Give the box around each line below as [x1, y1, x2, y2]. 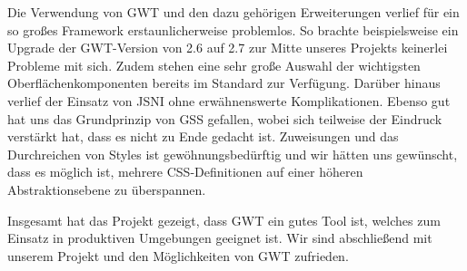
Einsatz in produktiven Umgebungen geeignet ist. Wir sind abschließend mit [7, 228, 432, 247]
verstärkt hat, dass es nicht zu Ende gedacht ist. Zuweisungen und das [7, 127, 399, 146]
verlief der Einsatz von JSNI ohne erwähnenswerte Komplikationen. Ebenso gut [7, 91, 451, 110]
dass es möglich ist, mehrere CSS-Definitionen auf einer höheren [7, 162, 363, 181]
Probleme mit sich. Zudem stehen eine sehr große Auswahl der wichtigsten [7, 55, 421, 74]
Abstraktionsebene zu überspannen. [7, 179, 206, 198]
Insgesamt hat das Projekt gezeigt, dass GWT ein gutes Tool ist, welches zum [7, 210, 441, 229]
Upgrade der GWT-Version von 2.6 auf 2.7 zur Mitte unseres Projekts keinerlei [7, 38, 448, 57]
